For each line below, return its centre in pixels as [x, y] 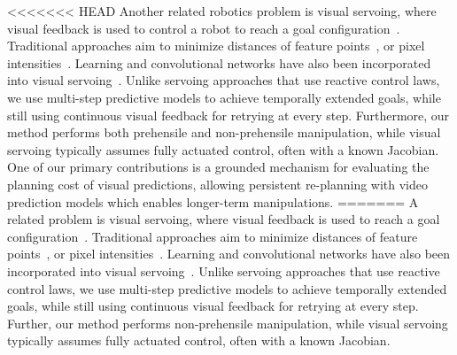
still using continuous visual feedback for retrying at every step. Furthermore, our [228, 115]
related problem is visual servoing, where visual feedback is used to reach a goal [224, 219]
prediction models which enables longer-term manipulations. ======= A [213, 201]
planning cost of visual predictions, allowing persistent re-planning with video [218, 184]
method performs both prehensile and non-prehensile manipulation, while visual [224, 132]
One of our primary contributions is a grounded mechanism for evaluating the [218, 167]
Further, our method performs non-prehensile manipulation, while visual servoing [228, 323]
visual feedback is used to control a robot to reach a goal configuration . [204, 28]
